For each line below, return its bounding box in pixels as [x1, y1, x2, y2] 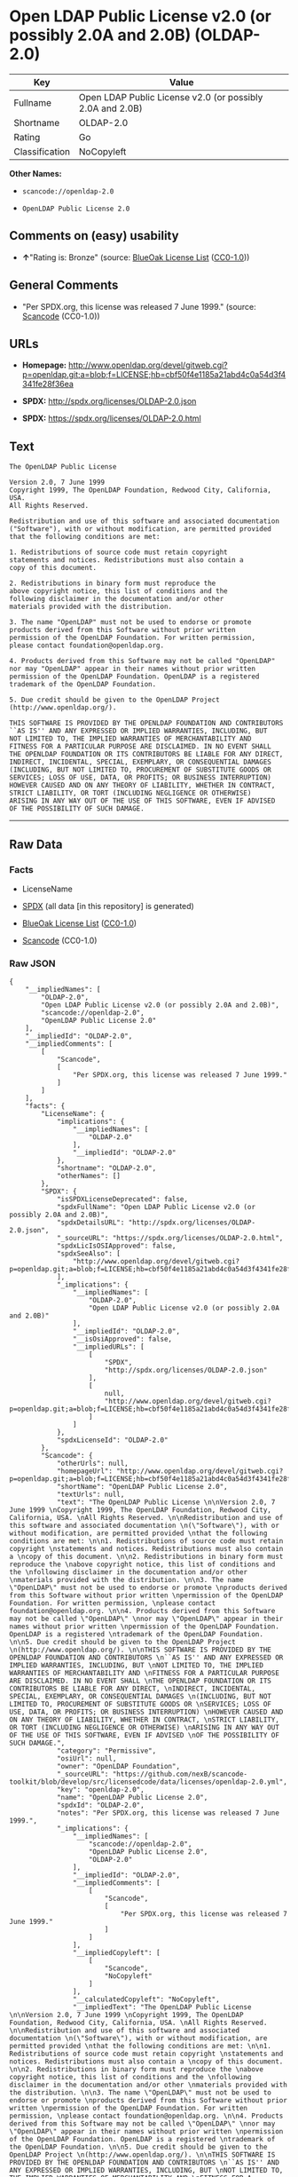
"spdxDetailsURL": [56, 1218, 125, 1227]
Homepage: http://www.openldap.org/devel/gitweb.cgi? [21, 360, 228, 370]
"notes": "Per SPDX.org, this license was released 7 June [56, 1809, 279, 1817]
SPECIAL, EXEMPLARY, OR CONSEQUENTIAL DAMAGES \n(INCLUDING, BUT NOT [9, 1692, 272, 1701]
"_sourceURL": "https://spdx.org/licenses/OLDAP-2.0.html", [56, 1234, 284, 1243]
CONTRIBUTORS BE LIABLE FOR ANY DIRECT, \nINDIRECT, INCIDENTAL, [9, 1684, 255, 1693]
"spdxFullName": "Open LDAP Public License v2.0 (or [56, 1203, 255, 1212]
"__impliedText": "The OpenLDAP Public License [72, 2003, 252, 2012]
